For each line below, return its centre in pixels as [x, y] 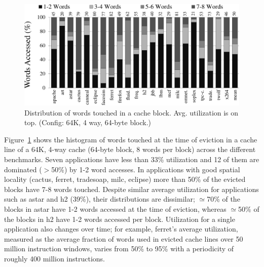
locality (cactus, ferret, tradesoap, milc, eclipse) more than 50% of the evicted [125, 179]
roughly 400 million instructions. [54, 258]
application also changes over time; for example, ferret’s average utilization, [121, 229]
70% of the [223, 199]
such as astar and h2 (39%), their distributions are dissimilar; [100, 199]
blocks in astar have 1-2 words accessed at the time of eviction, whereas [115, 208]
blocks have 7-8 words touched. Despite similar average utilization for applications [131, 189]
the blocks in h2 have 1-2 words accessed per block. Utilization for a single [120, 219]
